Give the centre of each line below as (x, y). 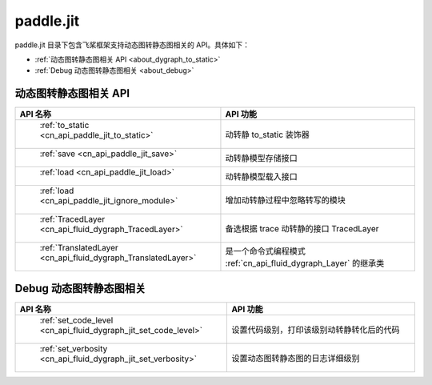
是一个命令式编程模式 (265, 251)
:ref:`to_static (64, 126)
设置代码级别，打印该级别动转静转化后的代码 (316, 330)
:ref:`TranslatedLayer (79, 248)
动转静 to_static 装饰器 (267, 134)
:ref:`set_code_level (76, 320)
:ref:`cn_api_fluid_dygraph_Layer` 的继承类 (305, 263)
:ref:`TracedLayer (72, 219)
